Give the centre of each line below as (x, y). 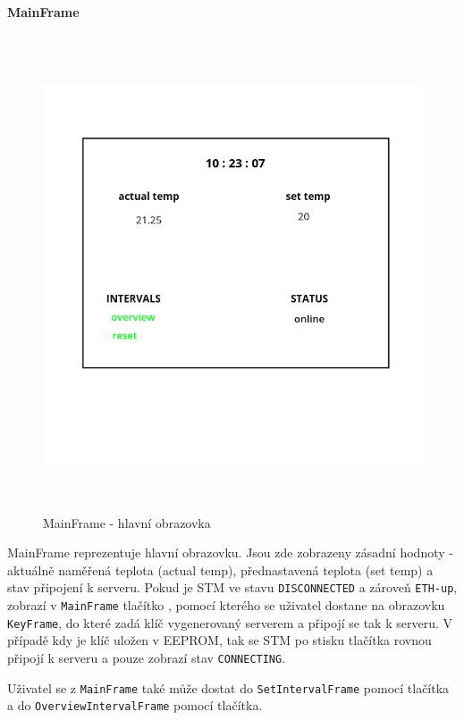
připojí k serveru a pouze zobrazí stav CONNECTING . (147, 657)
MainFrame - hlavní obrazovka (127, 522)
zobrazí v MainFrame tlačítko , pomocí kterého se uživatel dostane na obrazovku (226, 604)
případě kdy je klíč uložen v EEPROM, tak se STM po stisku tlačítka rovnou (219, 640)
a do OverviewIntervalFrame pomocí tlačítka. (135, 705)
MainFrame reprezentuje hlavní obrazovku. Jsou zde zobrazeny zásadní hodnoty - (230, 553)
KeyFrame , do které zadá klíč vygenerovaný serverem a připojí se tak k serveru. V (230, 622)
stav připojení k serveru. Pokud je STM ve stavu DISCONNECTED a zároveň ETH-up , (232, 587)
